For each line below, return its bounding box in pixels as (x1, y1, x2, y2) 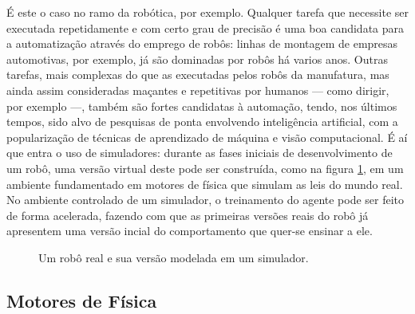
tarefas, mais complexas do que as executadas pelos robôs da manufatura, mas (6, 66, 389, 83)
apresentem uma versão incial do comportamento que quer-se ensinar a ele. (6, 222, 373, 239)
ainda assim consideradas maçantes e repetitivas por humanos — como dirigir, (6, 81, 389, 98)
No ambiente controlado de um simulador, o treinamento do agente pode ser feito (6, 191, 405, 208)
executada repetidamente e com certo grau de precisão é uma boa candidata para (6, 19, 405, 36)
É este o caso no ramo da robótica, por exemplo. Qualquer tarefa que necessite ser (6, 4, 409, 20)
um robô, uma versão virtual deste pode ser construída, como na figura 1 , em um (6, 159, 404, 176)
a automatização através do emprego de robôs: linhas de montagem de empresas (6, 35, 398, 52)
